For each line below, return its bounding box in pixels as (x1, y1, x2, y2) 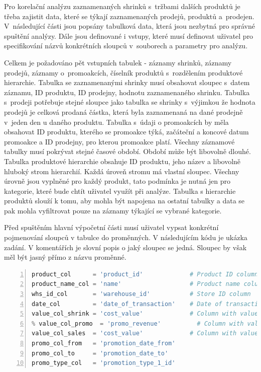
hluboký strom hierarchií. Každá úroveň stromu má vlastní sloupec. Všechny (4, 166, 239, 176)
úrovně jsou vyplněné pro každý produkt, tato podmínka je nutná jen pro (4, 176, 231, 186)
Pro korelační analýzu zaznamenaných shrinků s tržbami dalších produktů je (4, 1, 240, 11)
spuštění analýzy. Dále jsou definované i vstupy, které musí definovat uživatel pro (4, 30, 253, 41)
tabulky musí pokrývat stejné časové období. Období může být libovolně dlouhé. (4, 146, 251, 157)
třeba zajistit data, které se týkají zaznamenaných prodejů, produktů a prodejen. (4, 11, 254, 21)
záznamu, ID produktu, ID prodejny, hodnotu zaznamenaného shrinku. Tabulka (4, 87, 250, 97)
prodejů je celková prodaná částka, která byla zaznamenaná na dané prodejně (4, 106, 243, 117)
